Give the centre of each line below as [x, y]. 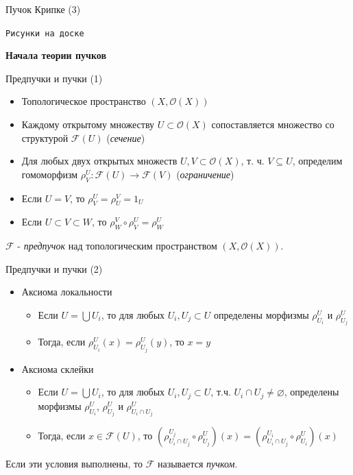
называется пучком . [197, 464]
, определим [317, 161]
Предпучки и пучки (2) [54, 268]
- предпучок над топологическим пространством [117, 246]
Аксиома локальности [67, 292]
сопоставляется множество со [273, 124]
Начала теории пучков [56, 55]
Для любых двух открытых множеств [99, 161]
